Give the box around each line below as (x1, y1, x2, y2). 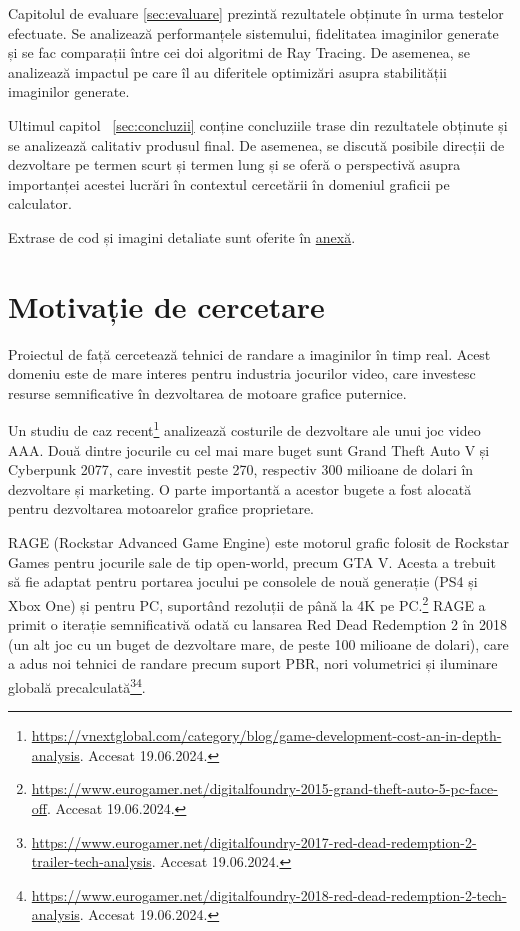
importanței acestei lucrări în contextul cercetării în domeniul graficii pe (8, 173, 450, 194)
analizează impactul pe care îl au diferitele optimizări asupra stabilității (8, 61, 447, 82)
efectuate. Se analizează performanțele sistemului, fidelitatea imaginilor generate (8, 22, 499, 43)
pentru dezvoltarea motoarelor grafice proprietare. (8, 498, 314, 519)
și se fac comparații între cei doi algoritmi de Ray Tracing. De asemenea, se (8, 42, 470, 63)
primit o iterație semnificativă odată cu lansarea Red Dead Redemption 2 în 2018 (8, 614, 507, 635)
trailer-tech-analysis (31, 851, 152, 872)
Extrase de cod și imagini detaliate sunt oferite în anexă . (8, 226, 356, 247)
